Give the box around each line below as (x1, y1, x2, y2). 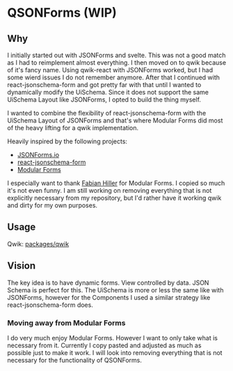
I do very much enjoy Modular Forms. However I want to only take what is (7, 333, 218, 342)
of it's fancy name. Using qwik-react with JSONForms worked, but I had (7, 66, 214, 74)
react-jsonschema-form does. (7, 301, 94, 309)
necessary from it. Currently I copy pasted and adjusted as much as (7, 341, 202, 349)
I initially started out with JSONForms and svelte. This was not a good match (7, 51, 226, 59)
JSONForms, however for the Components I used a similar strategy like (7, 293, 211, 301)
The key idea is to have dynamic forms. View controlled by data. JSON (7, 278, 209, 287)
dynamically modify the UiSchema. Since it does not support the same (7, 88, 209, 96)
